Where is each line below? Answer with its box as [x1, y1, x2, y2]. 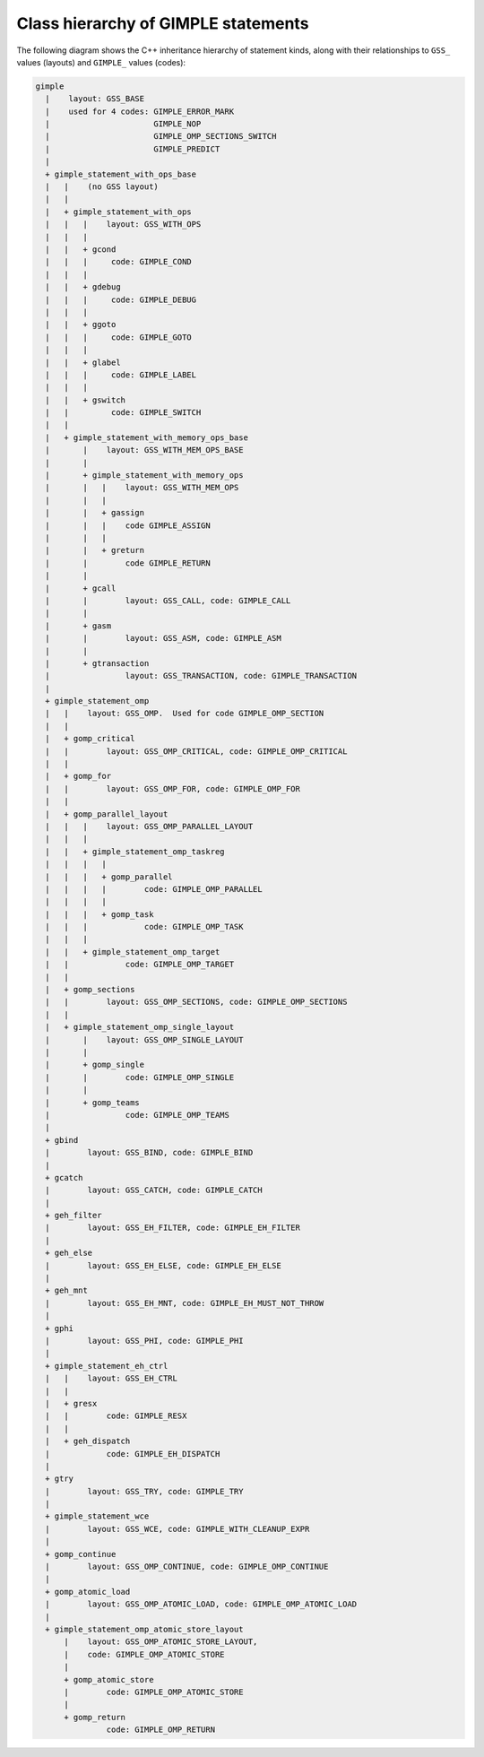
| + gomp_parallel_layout [45, 809, 169, 819]
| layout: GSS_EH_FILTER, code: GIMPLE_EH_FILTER [45, 1223, 300, 1233]
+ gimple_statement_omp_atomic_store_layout [45, 1623, 244, 1634]
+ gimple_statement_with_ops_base [45, 169, 197, 179]
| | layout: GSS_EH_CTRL [45, 1373, 178, 1384]
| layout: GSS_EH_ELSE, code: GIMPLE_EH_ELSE [45, 1260, 281, 1270]
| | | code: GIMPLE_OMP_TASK [45, 922, 244, 932]
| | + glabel [45, 357, 121, 368]
